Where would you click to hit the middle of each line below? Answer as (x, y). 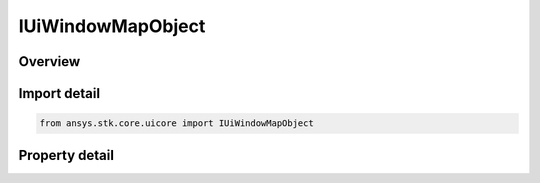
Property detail (66, 155)
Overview (49, 61)
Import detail (59, 93)
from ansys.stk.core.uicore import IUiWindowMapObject (176, 123)
